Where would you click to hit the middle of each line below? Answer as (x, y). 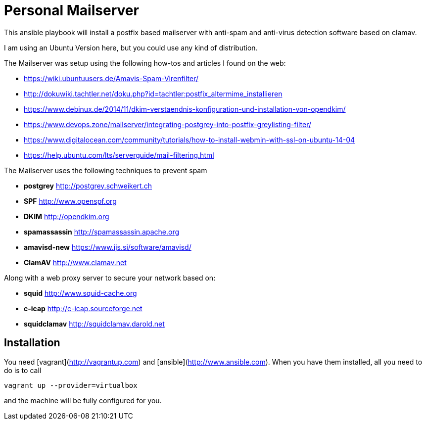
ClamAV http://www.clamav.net (75, 262)
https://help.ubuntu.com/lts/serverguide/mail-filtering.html (119, 155)
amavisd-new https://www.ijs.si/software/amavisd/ (108, 247)
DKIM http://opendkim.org (67, 216)
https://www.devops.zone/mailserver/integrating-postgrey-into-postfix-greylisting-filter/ (167, 124)
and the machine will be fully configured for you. (83, 400)
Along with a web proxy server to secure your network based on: (110, 278)
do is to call (23, 370)
